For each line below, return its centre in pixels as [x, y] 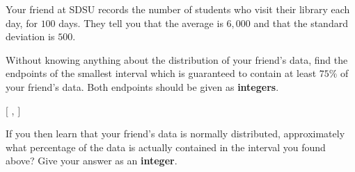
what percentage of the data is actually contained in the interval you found [166, 147]
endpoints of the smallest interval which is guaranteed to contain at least [161, 73]
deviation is [30, 36]
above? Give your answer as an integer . [92, 161]
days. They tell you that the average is [141, 23]
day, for [22, 23]
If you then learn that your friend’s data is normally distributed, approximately [175, 134]
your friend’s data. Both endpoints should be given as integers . [142, 86]
